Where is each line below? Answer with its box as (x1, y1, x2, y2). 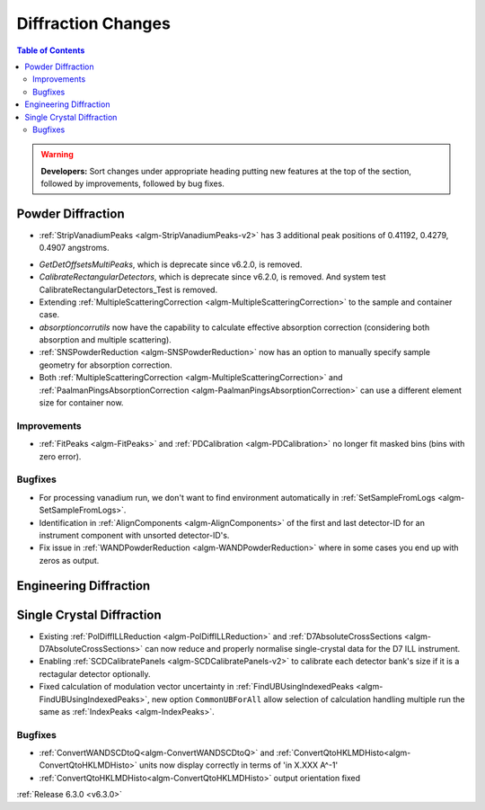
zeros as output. (39, 555, 100, 565)
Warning (40, 149, 74, 160)
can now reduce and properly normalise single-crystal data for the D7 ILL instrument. (145, 643, 461, 654)
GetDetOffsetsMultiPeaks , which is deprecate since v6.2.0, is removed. (39, 259, 303, 270)
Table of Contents (16, 45, 85, 56)
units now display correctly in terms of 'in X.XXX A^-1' (139, 760, 339, 770)
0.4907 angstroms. (39, 243, 110, 254)
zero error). (39, 450, 82, 462)
